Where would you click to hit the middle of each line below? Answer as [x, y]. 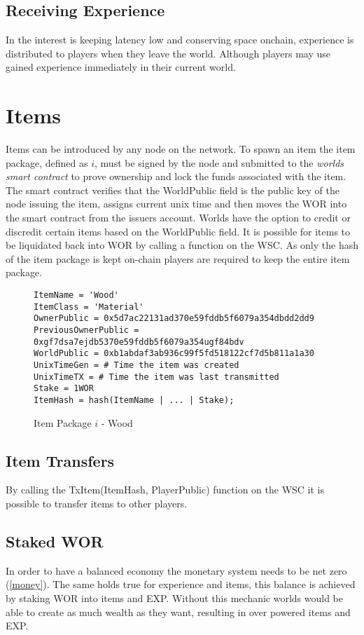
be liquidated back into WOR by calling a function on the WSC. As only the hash [182, 245]
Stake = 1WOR [64, 389]
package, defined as [47, 162]
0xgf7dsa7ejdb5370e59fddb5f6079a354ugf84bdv [139, 342]
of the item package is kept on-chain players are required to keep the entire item [178, 258]
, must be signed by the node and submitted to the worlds [219, 162]
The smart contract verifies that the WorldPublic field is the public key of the [173, 190]
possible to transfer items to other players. [97, 503]
